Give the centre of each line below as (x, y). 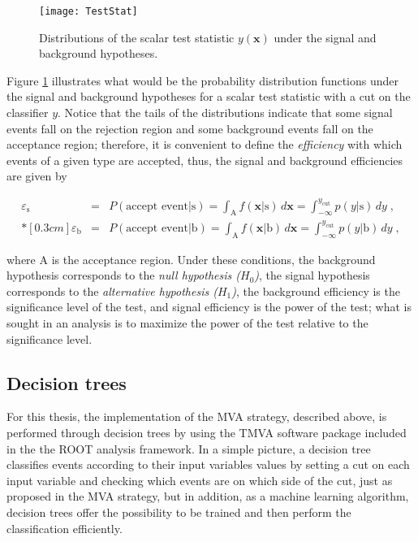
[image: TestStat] (88, 11)
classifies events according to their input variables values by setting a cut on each (208, 464)
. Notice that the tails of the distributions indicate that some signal (225, 113)
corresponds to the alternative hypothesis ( (112, 291)
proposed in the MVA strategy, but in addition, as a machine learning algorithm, (208, 496)
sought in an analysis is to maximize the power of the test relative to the (187, 323)
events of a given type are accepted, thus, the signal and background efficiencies (205, 160)
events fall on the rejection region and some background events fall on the (190, 128)
